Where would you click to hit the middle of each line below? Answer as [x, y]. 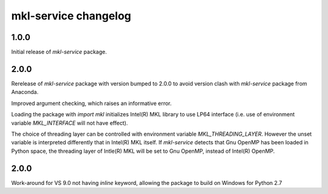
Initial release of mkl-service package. [59, 52]
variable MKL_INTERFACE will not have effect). [70, 123]
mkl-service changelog [71, 16]
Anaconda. [25, 92]
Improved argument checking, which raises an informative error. [91, 103]
